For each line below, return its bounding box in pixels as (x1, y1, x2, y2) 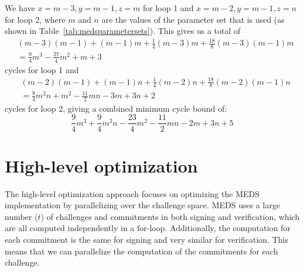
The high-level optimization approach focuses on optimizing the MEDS (5, 187, 259, 199)
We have (5, 2, 35, 13)
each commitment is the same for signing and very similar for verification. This (5, 233, 288, 246)
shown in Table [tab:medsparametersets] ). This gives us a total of (5, 25, 241, 37)
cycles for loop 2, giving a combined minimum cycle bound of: (5, 102, 227, 114)
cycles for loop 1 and (5, 63, 79, 75)
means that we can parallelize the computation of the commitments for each (5, 245, 278, 257)
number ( (5, 210, 38, 222)
